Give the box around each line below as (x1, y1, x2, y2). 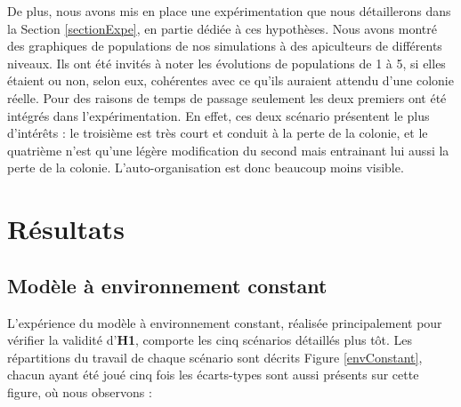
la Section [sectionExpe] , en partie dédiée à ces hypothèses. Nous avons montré (7, 19, 437, 37)
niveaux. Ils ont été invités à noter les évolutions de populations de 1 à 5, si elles (7, 53, 446, 72)
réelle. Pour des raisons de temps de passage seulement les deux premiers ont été (7, 88, 447, 107)
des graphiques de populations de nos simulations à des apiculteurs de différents (7, 36, 442, 55)
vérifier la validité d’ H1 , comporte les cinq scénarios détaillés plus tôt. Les (7, 331, 413, 349)
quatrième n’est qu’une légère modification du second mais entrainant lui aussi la (7, 140, 449, 159)
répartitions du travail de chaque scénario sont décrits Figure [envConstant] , (7, 347, 423, 366)
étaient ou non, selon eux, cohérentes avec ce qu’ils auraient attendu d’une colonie (7, 71, 454, 90)
